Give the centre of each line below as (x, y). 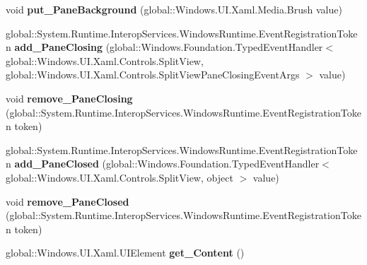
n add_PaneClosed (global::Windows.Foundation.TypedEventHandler (163, 164)
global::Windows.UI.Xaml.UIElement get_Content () (125, 253)
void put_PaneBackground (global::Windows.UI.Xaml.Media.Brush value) (174, 9)
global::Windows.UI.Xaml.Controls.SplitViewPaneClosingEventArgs (153, 75)
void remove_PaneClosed (68, 201)
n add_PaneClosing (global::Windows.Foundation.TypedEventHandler (164, 47)
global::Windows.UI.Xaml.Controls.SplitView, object (120, 177)
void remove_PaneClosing (69, 98)
